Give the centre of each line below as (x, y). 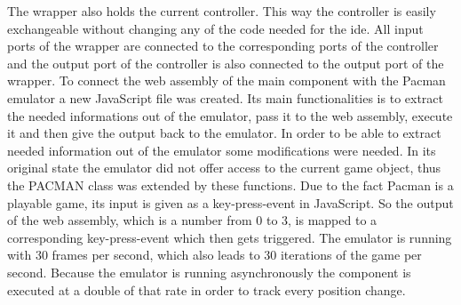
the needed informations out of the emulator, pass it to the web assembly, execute (230, 115)
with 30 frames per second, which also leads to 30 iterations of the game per (215, 255)
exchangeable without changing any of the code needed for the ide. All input (215, 28)
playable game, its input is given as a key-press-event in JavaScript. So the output (230, 202)
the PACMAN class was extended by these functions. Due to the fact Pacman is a (230, 185)
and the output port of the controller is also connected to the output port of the (226, 63)
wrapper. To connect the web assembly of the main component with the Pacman (227, 80)
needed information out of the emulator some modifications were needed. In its (222, 150)
